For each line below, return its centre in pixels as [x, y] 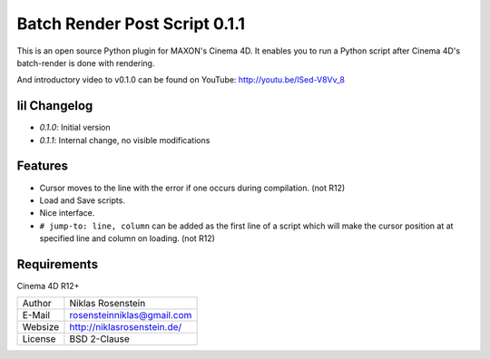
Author [37, 304]
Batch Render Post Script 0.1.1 [131, 24]
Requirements [58, 264]
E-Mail [36, 315]
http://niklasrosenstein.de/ [126, 327]
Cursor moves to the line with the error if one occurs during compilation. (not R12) [192, 188]
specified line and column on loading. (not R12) [127, 238]
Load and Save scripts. [83, 200]
